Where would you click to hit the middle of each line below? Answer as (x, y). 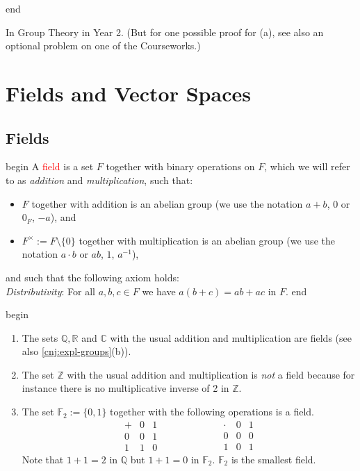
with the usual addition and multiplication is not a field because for (211, 374)
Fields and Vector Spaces (128, 93)
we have (159, 291)
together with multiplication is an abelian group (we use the (207, 240)
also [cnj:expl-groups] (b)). (76, 351)
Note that (43, 459)
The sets (40, 337)
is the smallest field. (273, 459)
